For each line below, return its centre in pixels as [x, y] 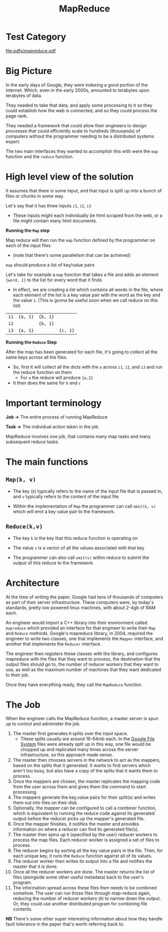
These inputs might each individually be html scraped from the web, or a [87, 215]
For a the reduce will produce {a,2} [57, 377]
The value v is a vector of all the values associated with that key [78, 548]
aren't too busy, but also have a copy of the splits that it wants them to [85, 771]
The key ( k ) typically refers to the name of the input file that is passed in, [88, 491]
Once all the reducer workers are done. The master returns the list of [84, 872]
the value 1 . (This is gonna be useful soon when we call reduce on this [85, 300]
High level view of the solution [70, 177]
